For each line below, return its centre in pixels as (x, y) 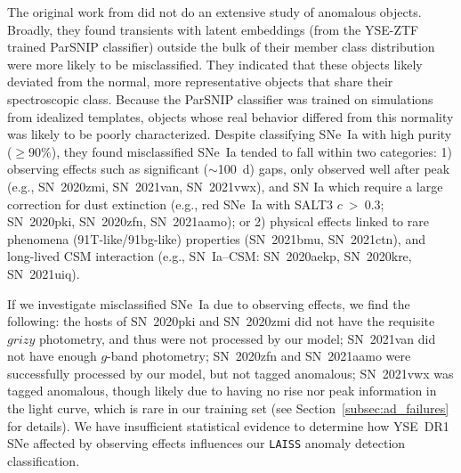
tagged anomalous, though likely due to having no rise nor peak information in (222, 391)
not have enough (52, 356)
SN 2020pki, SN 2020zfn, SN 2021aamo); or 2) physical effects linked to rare (218, 221)
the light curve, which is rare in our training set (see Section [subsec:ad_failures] (228, 408)
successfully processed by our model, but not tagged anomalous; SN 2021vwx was (230, 373)
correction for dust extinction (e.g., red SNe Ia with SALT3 (170, 204)
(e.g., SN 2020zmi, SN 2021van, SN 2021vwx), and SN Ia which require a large (225, 186)
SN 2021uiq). (44, 273)
